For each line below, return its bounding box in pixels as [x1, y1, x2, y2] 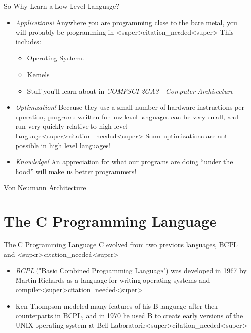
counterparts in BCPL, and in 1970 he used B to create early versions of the [15, 310, 243, 320]
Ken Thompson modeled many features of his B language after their [15, 301, 219, 311]
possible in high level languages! [15, 140, 110, 150]
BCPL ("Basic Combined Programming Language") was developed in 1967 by [15, 265, 247, 275]
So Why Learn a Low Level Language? [4, 1, 119, 11]
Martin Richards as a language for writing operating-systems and [15, 274, 210, 285]
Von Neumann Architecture [4, 182, 86, 193]
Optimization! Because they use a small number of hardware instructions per [15, 102, 245, 112]
